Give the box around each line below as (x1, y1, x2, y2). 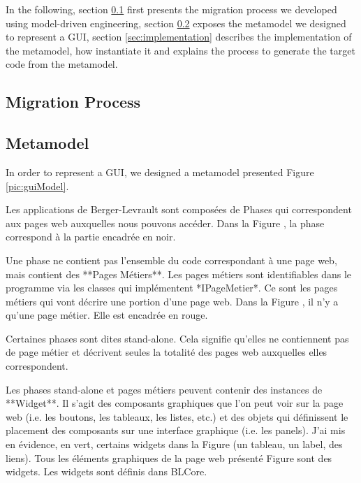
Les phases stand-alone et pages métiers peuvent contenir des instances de (6, 382, 323, 396)
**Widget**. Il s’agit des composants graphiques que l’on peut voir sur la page (6, 396, 344, 410)
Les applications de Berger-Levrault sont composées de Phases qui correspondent (6, 202, 352, 217)
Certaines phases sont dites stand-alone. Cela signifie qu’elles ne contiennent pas (6, 331, 349, 345)
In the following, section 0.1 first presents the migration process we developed (6, 2, 337, 16)
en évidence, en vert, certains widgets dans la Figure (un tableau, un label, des (6, 437, 343, 452)
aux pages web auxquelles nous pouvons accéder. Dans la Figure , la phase (6, 215, 325, 230)
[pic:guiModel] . (6, 178, 69, 193)
